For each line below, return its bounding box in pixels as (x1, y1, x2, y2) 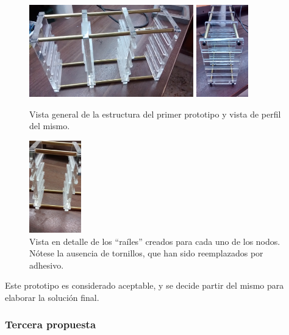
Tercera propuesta (5, 317, 96, 332)
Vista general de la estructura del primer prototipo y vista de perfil (29, 107, 281, 120)
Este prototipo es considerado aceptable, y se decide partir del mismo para (5, 279, 284, 292)
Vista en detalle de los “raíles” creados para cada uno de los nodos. (29, 234, 280, 247)
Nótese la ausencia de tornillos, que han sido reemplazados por (29, 247, 263, 259)
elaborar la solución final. (5, 291, 99, 303)
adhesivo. (29, 258, 64, 271)
